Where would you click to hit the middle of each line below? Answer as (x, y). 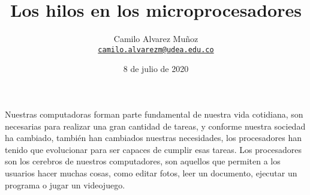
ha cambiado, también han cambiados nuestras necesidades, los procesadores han (153, 138)
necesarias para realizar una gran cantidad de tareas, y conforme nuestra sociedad (155, 126)
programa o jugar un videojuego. (65, 184)
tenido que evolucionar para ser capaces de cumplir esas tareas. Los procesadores (153, 149)
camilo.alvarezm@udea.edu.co (156, 49)
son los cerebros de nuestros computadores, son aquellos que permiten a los (143, 161)
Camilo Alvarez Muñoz (156, 39)
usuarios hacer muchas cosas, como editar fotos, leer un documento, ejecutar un (151, 172)
